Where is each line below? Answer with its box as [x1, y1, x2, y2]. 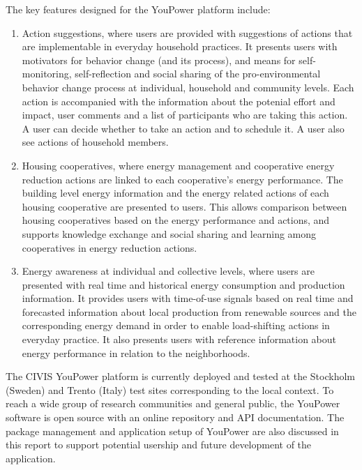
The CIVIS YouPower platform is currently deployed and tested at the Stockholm [6, 369, 356, 384]
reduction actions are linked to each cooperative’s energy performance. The [22, 172, 343, 186]
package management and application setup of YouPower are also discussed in [6, 423, 339, 438]
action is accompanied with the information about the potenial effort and [22, 93, 335, 108]
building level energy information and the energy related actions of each [22, 185, 329, 200]
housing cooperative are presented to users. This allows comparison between [22, 199, 347, 213]
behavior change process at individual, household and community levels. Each [22, 79, 354, 94]
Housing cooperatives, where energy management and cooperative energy [22, 158, 335, 172]
